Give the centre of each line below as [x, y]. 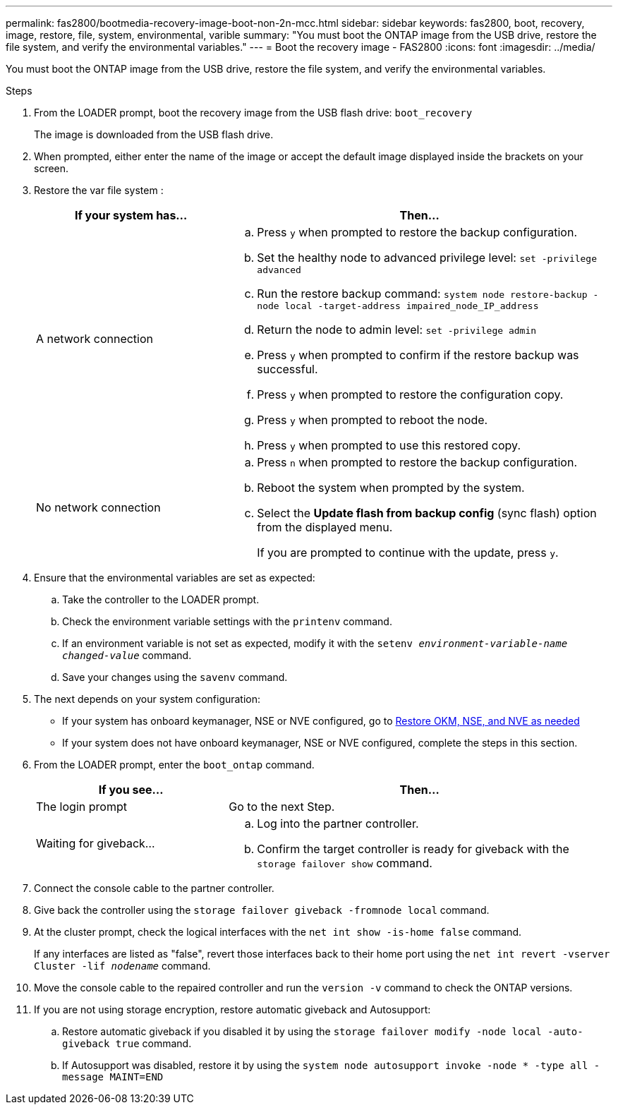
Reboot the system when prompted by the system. [391, 488]
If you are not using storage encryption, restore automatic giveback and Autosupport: [232, 1009]
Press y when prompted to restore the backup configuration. [417, 232]
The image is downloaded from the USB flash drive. [154, 134]
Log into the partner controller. [338, 824]
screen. [51, 168]
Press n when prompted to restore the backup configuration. [417, 462]
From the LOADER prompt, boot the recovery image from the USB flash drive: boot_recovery [253, 113]
